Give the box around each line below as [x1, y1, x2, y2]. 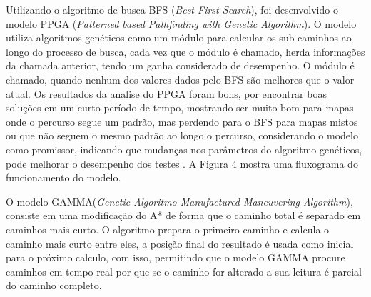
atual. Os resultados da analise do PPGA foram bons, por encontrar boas [6, 86, 327, 101]
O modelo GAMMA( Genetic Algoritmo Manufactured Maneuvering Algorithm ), [6, 193, 353, 208]
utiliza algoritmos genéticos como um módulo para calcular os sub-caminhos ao [6, 30, 352, 45]
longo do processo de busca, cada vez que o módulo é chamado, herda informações [6, 44, 365, 59]
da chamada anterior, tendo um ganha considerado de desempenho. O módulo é [6, 58, 355, 73]
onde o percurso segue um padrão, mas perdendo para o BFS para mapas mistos [6, 114, 358, 129]
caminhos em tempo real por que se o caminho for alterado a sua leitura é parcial [6, 263, 362, 278]
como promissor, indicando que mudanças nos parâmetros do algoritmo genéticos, [6, 141, 362, 156]
